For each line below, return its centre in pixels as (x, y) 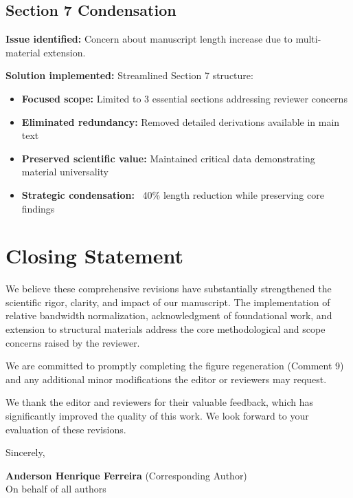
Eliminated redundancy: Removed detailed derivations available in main (181, 121)
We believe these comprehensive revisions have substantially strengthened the (169, 289)
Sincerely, (25, 452)
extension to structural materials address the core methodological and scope (166, 329)
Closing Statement (95, 256)
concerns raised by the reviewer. (73, 342)
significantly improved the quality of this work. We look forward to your (157, 416)
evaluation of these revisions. (66, 429)
